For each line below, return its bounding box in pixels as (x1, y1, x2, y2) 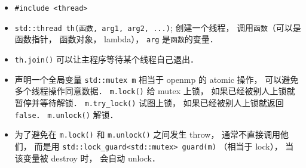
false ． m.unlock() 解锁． (14, 108, 118, 120)
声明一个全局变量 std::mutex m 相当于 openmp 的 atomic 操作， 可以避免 (14, 73, 299, 85)
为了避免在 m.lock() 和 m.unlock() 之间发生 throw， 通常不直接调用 (14, 128, 281, 141)
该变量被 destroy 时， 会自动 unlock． (14, 151, 160, 164)
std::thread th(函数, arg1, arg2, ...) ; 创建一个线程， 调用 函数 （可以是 (14, 21, 301, 33)
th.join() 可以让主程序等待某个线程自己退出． (14, 52, 198, 65)
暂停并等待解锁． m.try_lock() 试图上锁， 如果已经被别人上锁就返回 (14, 96, 284, 108)
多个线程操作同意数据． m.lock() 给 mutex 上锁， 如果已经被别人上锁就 (14, 85, 295, 97)
